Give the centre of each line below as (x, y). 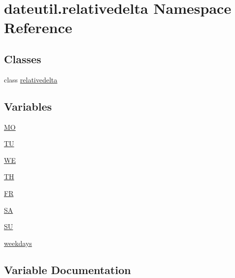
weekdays (18, 243)
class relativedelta (31, 79)
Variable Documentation (67, 269)
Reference (38, 27)
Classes (23, 59)
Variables (28, 106)
